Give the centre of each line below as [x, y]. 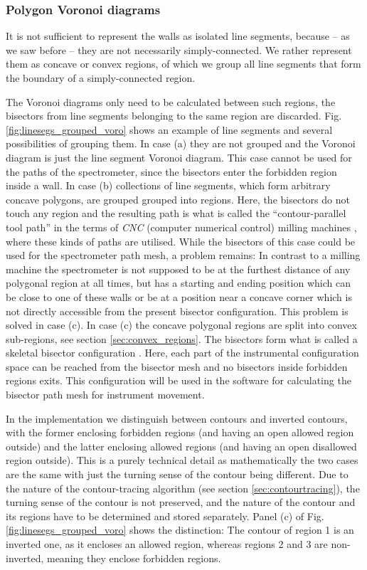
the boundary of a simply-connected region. [101, 78]
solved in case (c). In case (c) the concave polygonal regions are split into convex [181, 325]
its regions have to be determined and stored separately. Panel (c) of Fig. [165, 516]
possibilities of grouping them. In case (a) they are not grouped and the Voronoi [181, 143]
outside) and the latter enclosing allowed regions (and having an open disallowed [181, 446]
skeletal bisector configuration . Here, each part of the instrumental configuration [182, 353]
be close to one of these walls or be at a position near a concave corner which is [179, 296]
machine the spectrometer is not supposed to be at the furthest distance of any [178, 269]
